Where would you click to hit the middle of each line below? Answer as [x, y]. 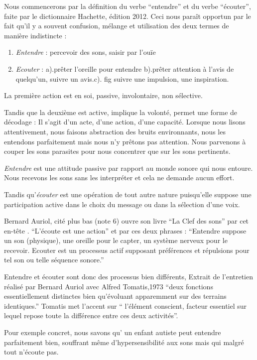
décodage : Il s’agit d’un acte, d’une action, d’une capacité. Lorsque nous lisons [125, 122]
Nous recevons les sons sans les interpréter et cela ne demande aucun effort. [119, 178]
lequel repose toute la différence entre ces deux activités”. [91, 315]
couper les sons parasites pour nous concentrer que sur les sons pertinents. [117, 151]
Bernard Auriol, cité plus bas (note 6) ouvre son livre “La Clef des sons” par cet [127, 221]
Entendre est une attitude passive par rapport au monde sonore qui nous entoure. [128, 168]
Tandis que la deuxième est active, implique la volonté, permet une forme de [121, 112]
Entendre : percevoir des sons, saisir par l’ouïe [86, 52]
